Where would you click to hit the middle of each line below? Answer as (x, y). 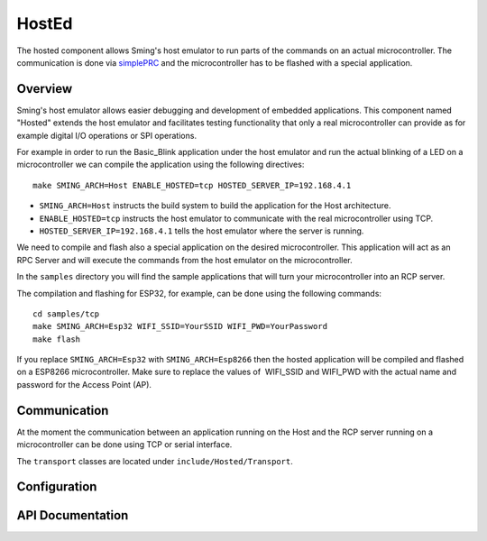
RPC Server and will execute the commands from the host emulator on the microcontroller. (185, 260)
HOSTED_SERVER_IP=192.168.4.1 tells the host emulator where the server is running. (202, 231)
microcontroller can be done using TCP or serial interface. (124, 445)
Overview (45, 89)
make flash (57, 339)
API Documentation (73, 515)
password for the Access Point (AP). (84, 384)
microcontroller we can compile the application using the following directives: (161, 165)
